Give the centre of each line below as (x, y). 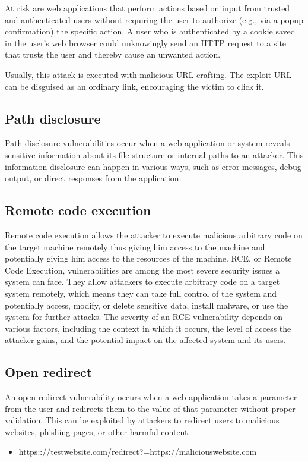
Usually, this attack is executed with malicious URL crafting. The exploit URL (148, 74)
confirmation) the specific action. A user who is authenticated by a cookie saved (150, 31)
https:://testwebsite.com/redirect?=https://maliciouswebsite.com (138, 452)
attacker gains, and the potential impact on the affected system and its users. (145, 340)
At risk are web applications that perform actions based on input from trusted (147, 8)
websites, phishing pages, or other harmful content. (98, 431)
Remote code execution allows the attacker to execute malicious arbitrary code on (154, 235)
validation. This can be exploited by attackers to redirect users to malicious (142, 420)
